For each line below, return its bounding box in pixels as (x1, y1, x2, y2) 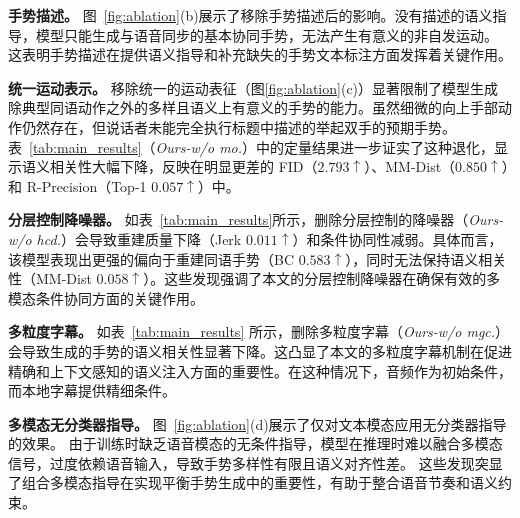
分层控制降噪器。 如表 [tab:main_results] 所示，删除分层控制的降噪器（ (8, 209, 469, 230)
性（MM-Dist (8, 268, 92, 289)
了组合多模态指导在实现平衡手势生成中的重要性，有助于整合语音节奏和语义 (8, 472, 498, 493)
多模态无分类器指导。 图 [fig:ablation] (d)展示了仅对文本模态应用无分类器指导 (8, 413, 507, 434)
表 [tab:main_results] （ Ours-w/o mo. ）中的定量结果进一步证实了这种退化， (8, 136, 495, 157)
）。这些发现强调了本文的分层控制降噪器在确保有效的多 (143, 268, 501, 289)
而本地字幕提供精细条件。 (8, 380, 176, 401)
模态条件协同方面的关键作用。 (8, 287, 204, 308)
